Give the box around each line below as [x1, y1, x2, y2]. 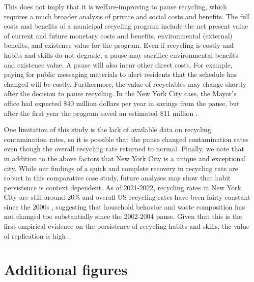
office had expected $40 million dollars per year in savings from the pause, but [4, 98, 240, 108]
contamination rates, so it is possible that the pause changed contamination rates [4, 134, 249, 144]
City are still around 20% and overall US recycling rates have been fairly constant [4, 192, 251, 202]
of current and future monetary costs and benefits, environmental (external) [4, 30, 233, 40]
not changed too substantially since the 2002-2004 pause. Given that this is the [4, 211, 242, 221]
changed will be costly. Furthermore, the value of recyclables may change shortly [4, 78, 247, 89]
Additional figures [4, 259, 128, 280]
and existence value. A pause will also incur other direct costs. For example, [4, 59, 233, 70]
